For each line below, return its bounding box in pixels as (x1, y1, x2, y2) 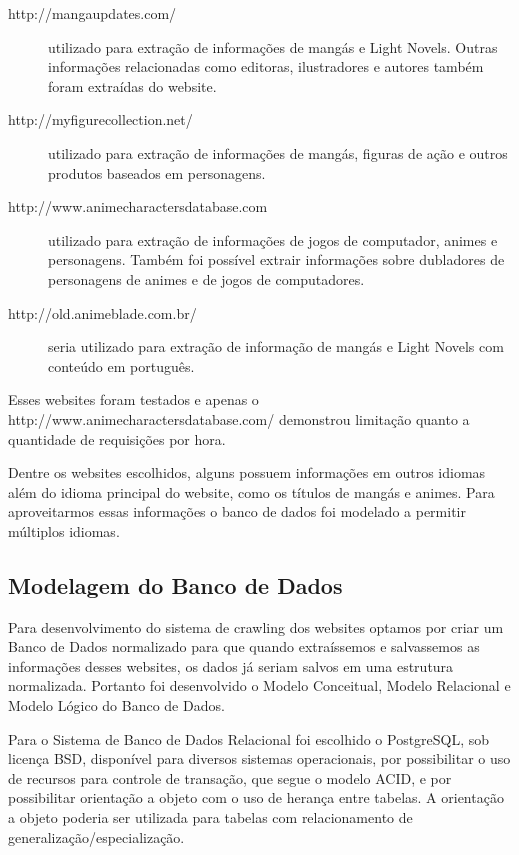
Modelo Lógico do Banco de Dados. (8, 695, 225, 716)
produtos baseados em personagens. (48, 162, 266, 183)
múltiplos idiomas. (8, 520, 120, 541)
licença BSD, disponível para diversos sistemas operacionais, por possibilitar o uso (8, 748, 511, 769)
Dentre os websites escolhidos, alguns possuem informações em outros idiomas (8, 462, 486, 483)
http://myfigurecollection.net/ (8, 109, 193, 130)
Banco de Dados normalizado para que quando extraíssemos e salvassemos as (8, 636, 480, 657)
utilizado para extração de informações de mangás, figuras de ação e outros (48, 142, 508, 163)
